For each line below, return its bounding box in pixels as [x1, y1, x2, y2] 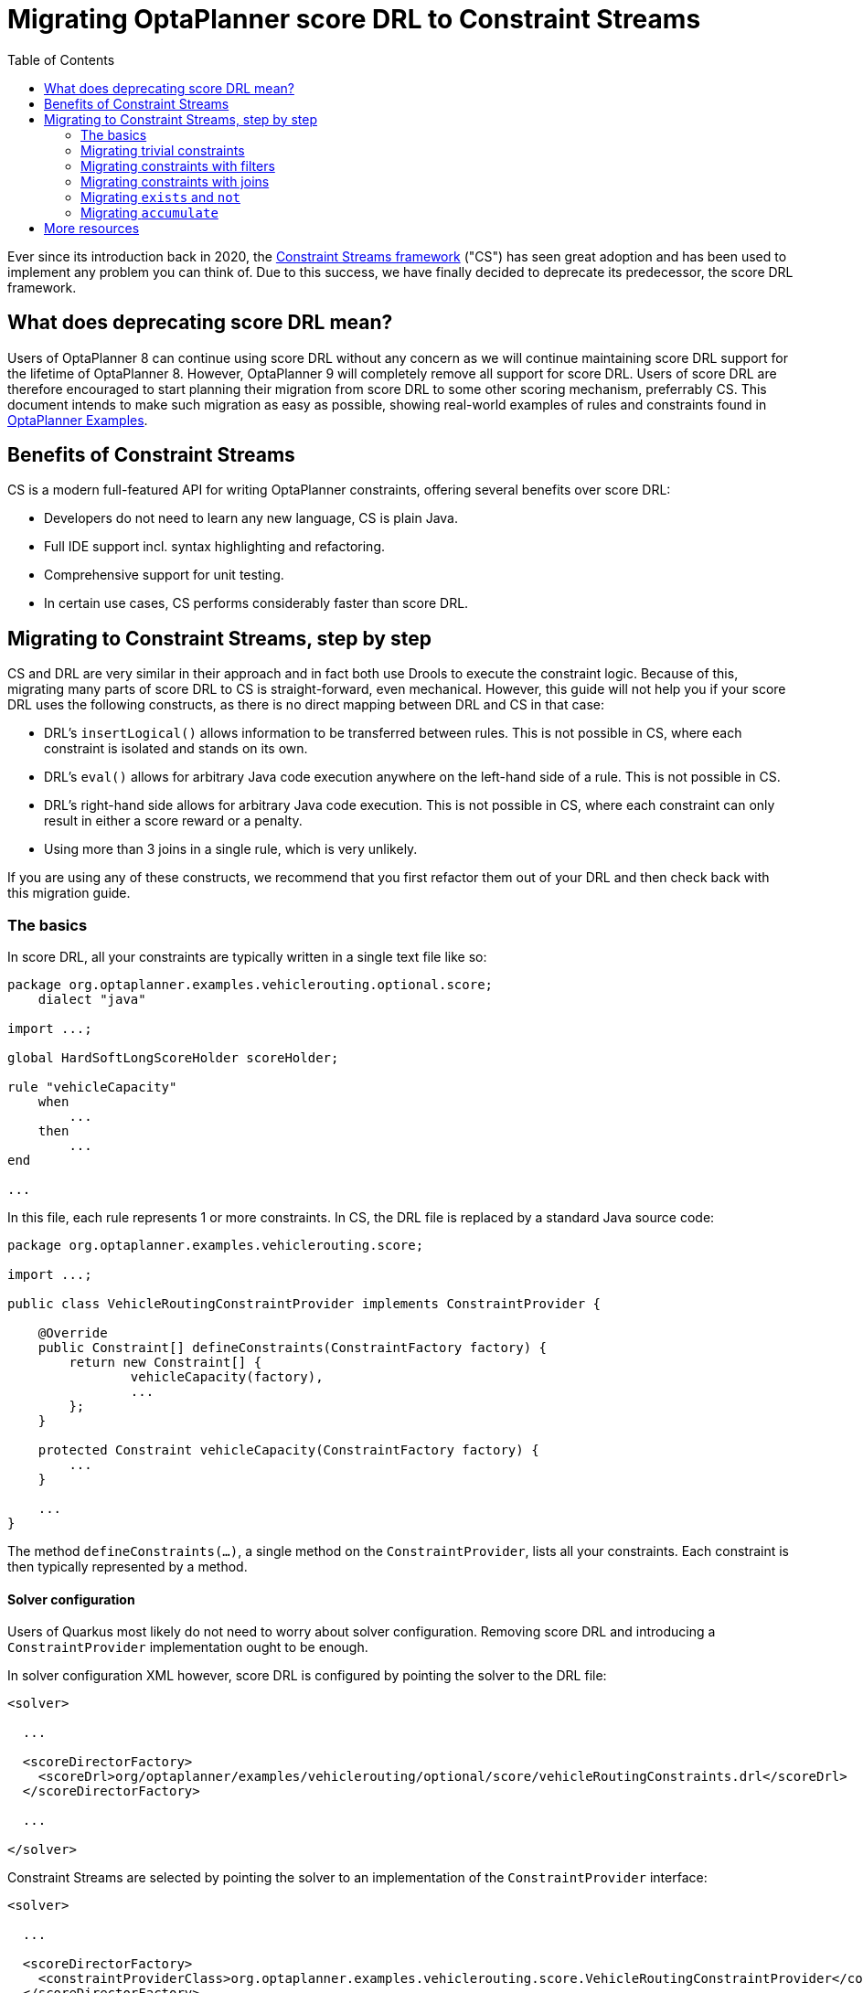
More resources [44, 219, 140, 236]
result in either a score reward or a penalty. [44, 813, 303, 829]
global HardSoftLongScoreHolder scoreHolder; [7, 1050, 339, 1066]
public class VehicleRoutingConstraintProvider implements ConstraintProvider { [7, 1296, 602, 1312]
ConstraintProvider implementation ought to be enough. [7, 1639, 368, 1656]
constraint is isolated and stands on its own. [44, 741, 308, 757]
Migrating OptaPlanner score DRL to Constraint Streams [7, 4, 701, 35]
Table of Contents [7, 51, 115, 68]
